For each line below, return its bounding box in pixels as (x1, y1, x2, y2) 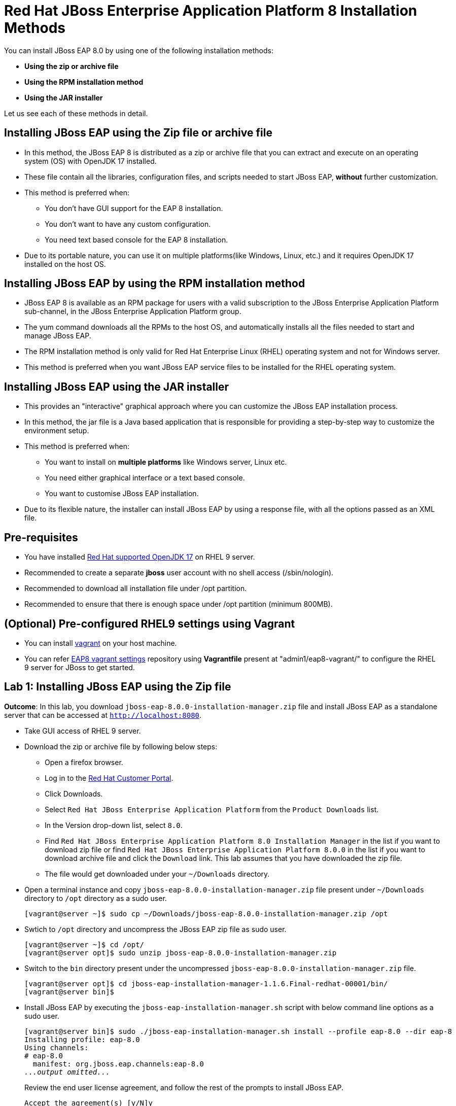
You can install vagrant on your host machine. (24, 638, 177, 647)
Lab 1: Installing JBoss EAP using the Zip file (4, 680, 231, 694)
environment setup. (24, 426, 89, 435)
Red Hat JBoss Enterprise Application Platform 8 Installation (4, 2, 417, 19)
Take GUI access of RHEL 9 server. (24, 726, 141, 735)
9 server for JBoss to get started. (24, 663, 135, 672)
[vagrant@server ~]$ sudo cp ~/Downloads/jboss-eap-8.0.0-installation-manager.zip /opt (24, 909, 388, 918)
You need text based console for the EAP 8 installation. (45, 235, 228, 244)
